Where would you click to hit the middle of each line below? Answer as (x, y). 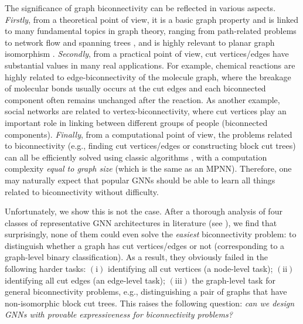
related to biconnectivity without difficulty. (82, 191)
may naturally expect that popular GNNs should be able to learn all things (140, 180)
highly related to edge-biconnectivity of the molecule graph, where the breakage (148, 76)
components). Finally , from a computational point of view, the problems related (149, 134)
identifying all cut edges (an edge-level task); (85, 280)
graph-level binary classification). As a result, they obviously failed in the (136, 257)
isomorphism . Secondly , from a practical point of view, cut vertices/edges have (147, 54)
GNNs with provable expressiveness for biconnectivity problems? (119, 314)
